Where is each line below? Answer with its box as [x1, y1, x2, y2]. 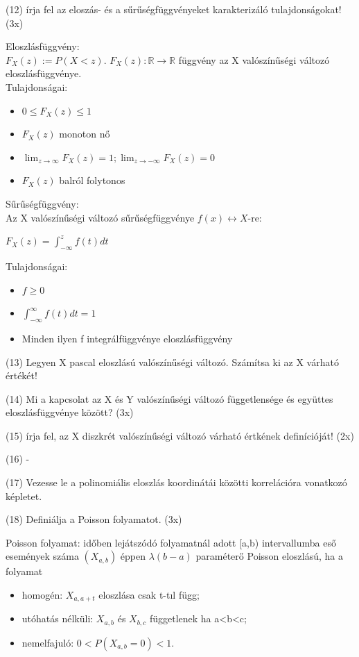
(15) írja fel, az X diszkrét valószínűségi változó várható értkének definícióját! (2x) [6, 428, 354, 442]
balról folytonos [59, 173, 125, 188]
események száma [6, 549, 79, 563]
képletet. [6, 488, 42, 503]
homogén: [21, 588, 63, 602]
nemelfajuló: [21, 635, 74, 649]
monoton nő [59, 126, 110, 141]
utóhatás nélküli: [21, 611, 94, 626]
